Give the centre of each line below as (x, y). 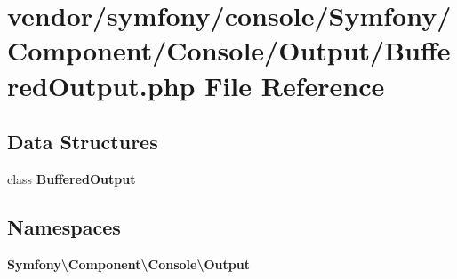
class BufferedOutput (72, 178)
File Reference (295, 85)
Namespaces (64, 226)
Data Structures (83, 142)
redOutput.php (101, 85)
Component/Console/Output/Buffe (229, 50)
